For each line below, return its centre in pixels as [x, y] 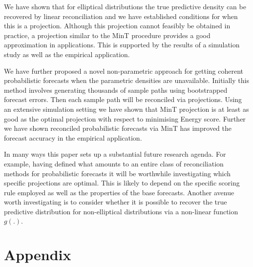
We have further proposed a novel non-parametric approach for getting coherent [124, 71]
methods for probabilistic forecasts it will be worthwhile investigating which [117, 173]
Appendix [38, 255]
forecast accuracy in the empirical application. [73, 137]
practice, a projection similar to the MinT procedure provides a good [107, 35]
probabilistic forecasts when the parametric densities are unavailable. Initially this [126, 80]
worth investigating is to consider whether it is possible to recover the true [116, 202]
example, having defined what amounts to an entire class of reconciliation [114, 163]
